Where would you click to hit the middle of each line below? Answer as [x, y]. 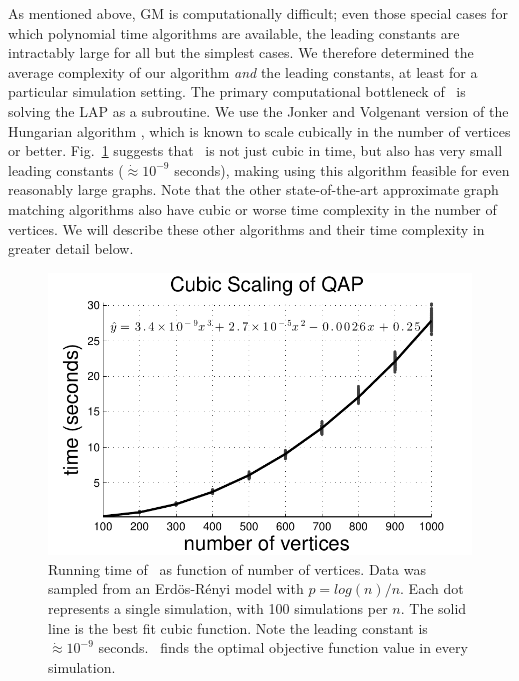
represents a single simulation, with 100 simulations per [218, 607]
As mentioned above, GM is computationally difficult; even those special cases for [258, 13]
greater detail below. [71, 248]
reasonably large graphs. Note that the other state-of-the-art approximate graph [253, 189]
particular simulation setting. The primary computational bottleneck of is [237, 91]
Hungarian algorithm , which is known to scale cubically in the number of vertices [259, 130]
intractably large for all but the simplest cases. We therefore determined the [241, 52]
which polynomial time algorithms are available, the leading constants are [234, 32]
